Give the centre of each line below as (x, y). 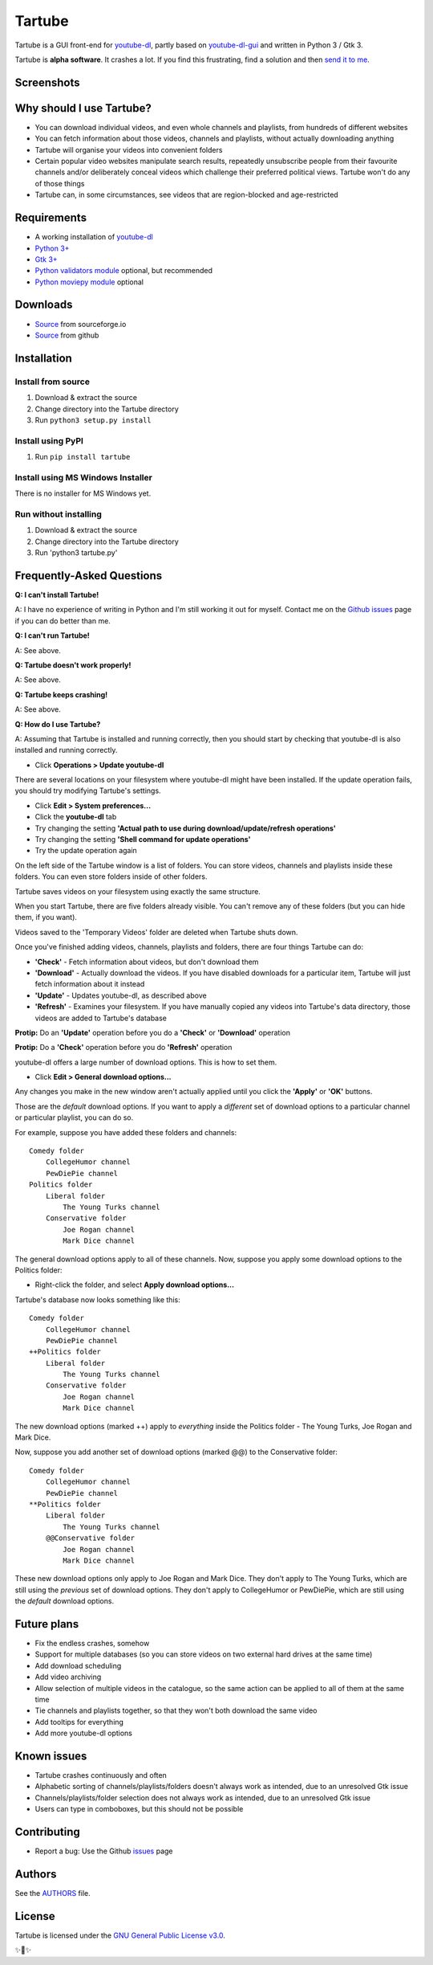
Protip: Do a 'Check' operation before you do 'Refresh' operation (123, 1048)
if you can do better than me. (63, 621)
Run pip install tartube (83, 457)
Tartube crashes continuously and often (101, 1775)
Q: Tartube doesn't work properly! (73, 665)
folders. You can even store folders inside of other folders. (111, 876)
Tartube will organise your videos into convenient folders (129, 149)
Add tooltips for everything (79, 1722)
